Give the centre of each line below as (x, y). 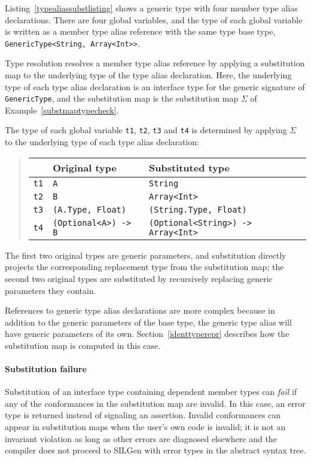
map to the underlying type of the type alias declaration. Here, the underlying (148, 75)
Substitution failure (46, 369)
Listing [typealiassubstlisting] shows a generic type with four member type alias (151, 8)
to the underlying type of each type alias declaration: (102, 142)
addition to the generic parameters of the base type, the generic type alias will (148, 322)
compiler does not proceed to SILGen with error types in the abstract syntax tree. (155, 450)
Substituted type (190, 167)
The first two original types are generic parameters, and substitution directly (146, 255)
